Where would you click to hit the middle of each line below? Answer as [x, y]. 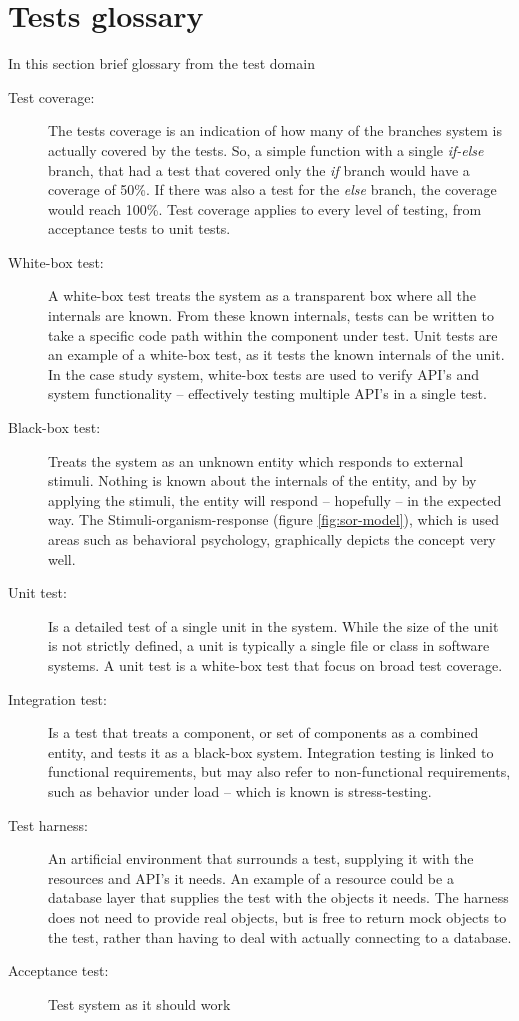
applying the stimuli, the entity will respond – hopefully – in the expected [275, 499]
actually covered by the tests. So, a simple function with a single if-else [266, 149]
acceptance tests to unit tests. [139, 228]
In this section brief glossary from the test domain [161, 63]
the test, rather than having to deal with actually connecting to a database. [280, 936]
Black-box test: [54, 427]
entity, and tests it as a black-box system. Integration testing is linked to [271, 751]
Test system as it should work [139, 1003]
